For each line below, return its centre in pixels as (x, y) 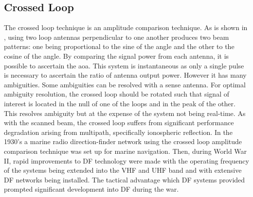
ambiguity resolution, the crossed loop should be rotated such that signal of (117, 94)
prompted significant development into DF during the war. (91, 189)
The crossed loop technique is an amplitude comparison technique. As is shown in (126, 27)
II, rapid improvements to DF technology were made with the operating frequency (126, 160)
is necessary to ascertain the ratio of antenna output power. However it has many (125, 75)
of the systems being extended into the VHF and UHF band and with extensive (123, 170)
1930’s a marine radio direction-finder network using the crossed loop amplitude (123, 141)
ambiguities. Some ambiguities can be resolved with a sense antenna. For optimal (125, 84)
